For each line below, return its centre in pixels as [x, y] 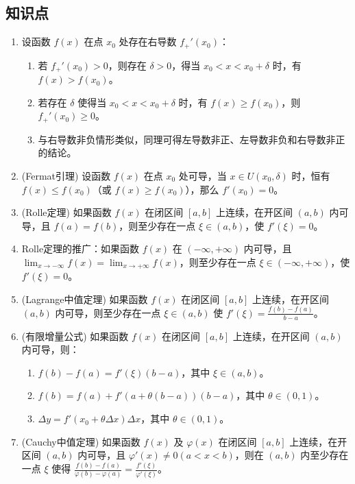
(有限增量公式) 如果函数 [75, 336]
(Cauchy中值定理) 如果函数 [81, 441]
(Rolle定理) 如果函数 [66, 212]
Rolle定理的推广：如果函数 [81, 249]
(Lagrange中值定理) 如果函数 [85, 299]
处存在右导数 [148, 41]
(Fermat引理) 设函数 [66, 175]
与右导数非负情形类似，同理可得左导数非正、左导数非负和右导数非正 [192, 139]
